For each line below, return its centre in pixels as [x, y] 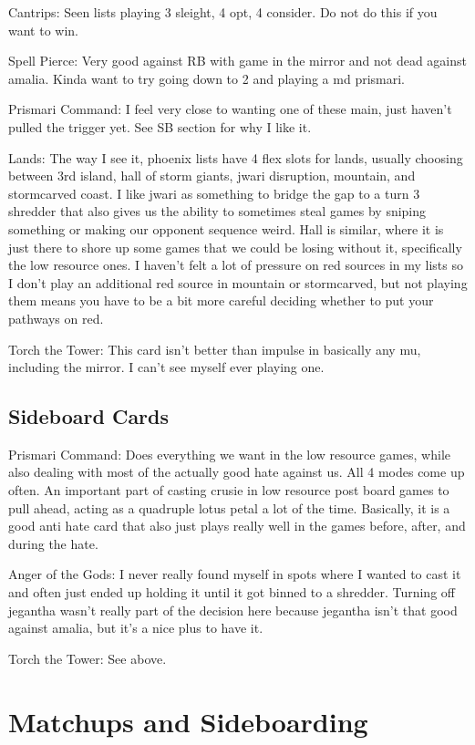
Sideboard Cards [89, 416]
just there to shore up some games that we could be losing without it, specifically [235, 247]
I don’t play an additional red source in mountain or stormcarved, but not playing [238, 282]
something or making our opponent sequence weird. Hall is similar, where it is [226, 228]
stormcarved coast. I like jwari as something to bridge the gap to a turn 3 [214, 193]
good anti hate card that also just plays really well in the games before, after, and [237, 526]
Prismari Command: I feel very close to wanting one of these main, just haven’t [230, 109]
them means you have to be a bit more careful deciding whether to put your [221, 300]
